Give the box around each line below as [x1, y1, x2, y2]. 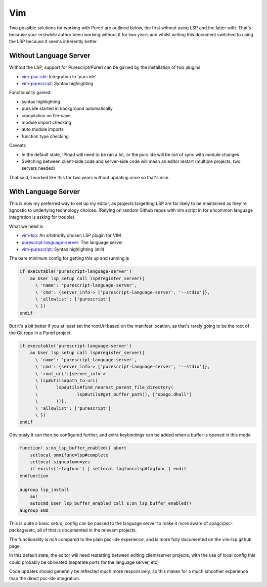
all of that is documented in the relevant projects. [37, 527, 137, 533]
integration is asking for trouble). [9, 214, 76, 220]
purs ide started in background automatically [21, 105, 113, 111]
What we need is [9, 223, 44, 229]
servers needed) [21, 165, 55, 171]
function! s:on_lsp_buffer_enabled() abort [19, 445, 127, 451]
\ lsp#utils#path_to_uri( [35, 378, 98, 383]
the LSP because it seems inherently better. [9, 39, 98, 45]
